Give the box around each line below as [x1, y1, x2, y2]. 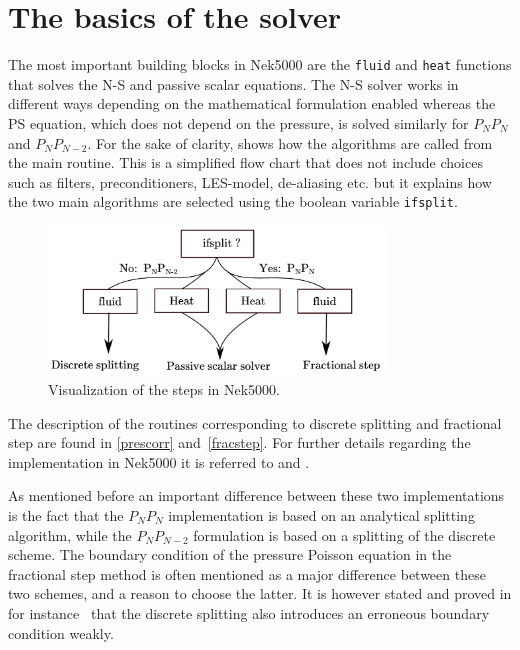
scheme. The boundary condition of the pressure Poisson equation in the [8, 544, 452, 565]
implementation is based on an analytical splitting [168, 504, 475, 525]
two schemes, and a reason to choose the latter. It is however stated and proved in [8, 583, 512, 604]
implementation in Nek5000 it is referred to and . [8, 451, 310, 472]
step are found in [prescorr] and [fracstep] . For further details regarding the [8, 432, 471, 453]
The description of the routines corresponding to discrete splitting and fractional [8, 412, 502, 433]
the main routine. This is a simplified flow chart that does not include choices [8, 152, 483, 173]
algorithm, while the [8, 524, 132, 545]
